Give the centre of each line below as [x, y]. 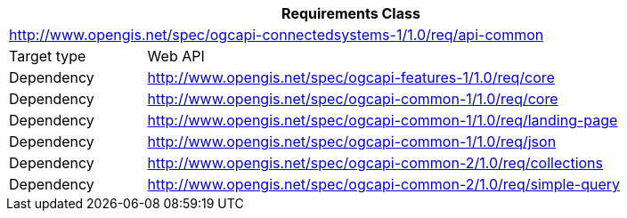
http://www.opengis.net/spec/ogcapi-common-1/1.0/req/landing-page [383, 120]
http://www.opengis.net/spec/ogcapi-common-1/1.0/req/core [353, 99]
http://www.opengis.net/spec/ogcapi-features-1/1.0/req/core [351, 77]
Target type [48, 56]
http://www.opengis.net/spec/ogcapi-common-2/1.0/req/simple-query [383, 184]
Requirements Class [351, 13]
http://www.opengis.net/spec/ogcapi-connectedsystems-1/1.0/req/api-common [277, 35]
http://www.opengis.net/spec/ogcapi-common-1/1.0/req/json [352, 141]
